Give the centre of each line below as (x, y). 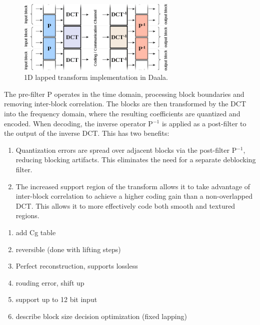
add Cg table (36, 232)
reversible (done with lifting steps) (68, 249)
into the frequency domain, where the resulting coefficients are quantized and (122, 113)
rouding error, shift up (50, 282)
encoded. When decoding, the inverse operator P (78, 123)
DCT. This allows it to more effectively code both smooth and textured (125, 205)
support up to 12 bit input (56, 299)
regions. (27, 215)
